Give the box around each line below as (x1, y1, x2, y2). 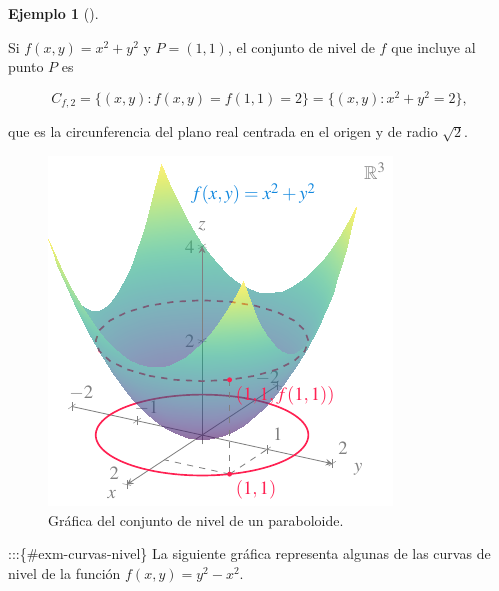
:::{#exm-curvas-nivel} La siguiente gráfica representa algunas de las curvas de (8, 543, 491, 564)
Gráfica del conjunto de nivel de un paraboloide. (48, 509, 344, 530)
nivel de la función (8, 562, 121, 583)
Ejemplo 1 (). (8, 3, 99, 23)
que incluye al (391, 36, 476, 57)
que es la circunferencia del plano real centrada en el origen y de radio (8, 121, 438, 142)
